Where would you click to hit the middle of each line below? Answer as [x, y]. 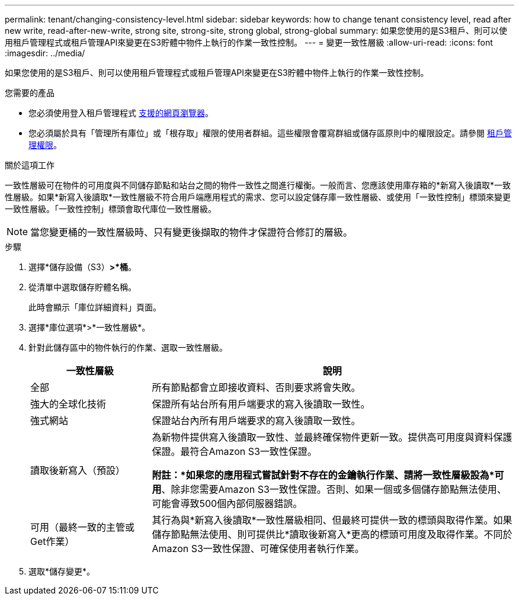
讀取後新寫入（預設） [78, 470]
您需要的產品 [30, 93]
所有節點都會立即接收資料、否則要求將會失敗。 [256, 387]
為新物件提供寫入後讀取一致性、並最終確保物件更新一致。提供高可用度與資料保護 [332, 437]
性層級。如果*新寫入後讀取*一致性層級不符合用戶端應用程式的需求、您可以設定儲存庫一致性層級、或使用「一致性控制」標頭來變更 [258, 197]
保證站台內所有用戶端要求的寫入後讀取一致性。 [256, 421]
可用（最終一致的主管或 [83, 527]
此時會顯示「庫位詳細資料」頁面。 [95, 307]
